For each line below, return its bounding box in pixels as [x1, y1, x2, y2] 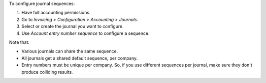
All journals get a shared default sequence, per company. [21, 55, 138, 61]
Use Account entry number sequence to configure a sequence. [21, 30, 150, 36]
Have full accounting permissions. [21, 10, 91, 16]
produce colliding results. [21, 69, 73, 75]
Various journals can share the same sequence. [21, 48, 118, 54]
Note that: [9, 39, 30, 45]
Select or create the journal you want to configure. [21, 24, 124, 29]
